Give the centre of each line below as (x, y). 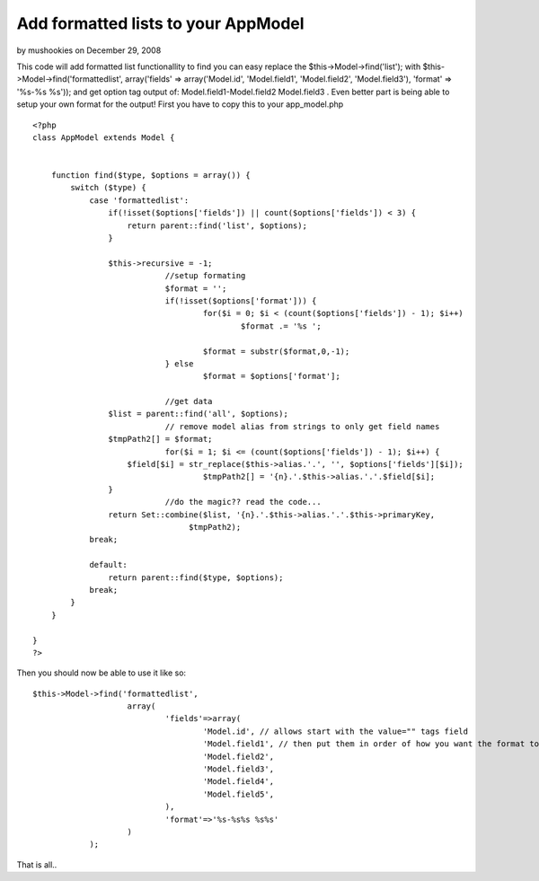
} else (179, 363)
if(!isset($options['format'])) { (241, 300)
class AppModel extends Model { (104, 137)
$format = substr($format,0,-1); (276, 351)
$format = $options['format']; (271, 376)
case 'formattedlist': (139, 200)
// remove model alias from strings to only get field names (302, 426)
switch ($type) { (109, 188)
